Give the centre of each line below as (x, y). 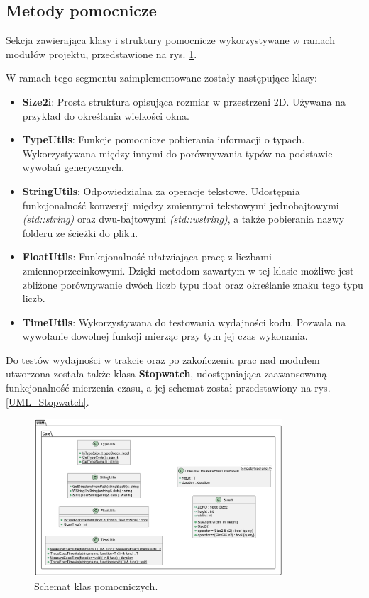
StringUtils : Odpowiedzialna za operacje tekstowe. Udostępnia (161, 190)
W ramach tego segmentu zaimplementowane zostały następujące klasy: (161, 78)
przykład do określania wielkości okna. (106, 115)
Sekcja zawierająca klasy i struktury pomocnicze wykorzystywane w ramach (170, 40)
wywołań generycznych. (73, 167)
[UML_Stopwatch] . (48, 401)
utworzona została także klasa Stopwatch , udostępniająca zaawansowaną (166, 373)
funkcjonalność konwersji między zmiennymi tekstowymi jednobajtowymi (181, 205)
